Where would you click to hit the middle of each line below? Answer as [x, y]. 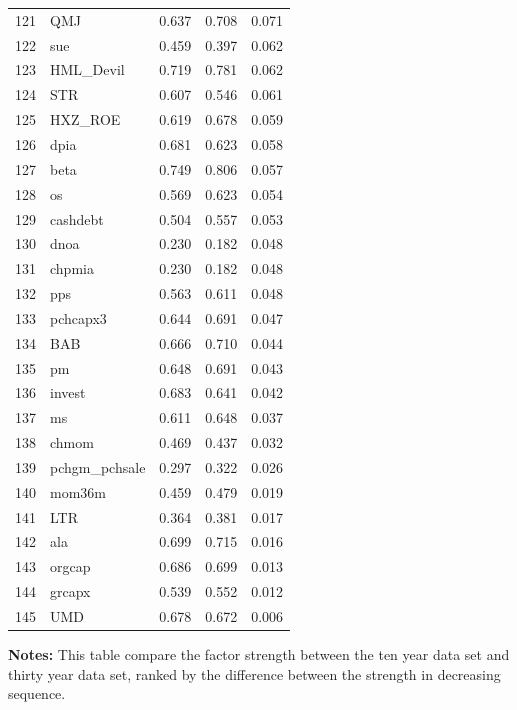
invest [68, 392]
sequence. [37, 693]
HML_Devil [87, 69]
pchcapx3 [78, 317]
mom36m [78, 491]
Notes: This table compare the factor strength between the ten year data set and [259, 654]
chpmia [72, 268]
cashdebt [77, 218]
